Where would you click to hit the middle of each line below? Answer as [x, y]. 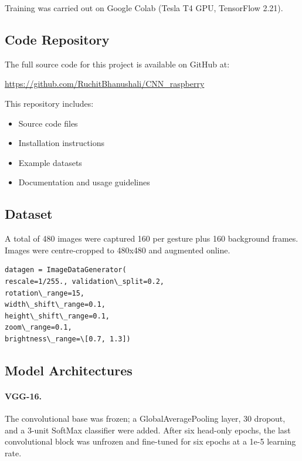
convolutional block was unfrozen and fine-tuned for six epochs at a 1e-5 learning [150, 441]
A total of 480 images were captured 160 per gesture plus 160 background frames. [152, 238]
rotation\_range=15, [45, 293]
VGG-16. [23, 396]
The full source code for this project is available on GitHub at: [117, 64]
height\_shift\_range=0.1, [57, 316]
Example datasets [50, 162]
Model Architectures [69, 370]
